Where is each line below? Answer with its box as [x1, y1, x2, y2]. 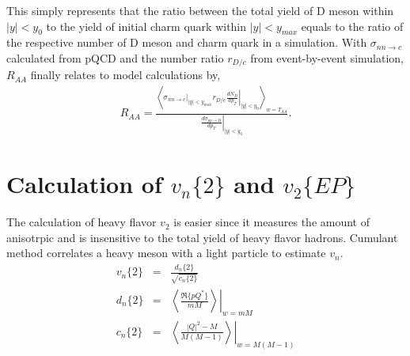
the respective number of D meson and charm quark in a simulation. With [6, 34, 367, 51]
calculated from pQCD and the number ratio [6, 49, 224, 66]
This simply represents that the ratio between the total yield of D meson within [6, 2, 394, 18]
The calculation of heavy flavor [6, 214, 157, 230]
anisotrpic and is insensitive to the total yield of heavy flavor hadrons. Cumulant [6, 229, 398, 245]
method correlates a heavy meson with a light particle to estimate [6, 244, 326, 261]
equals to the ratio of [301, 17, 404, 34]
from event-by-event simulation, [250, 49, 404, 66]
